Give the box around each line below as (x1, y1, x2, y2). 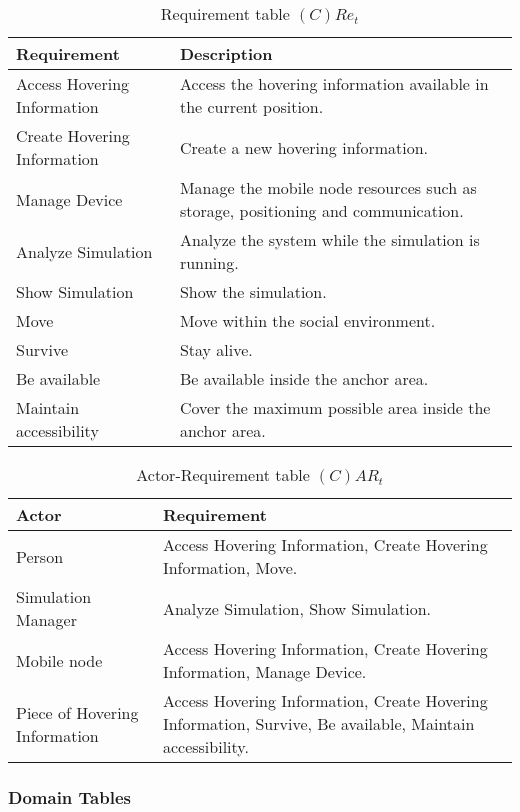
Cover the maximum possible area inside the (179, 396, 491, 419)
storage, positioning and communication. (179, 199, 464, 222)
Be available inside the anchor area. (179, 367, 429, 390)
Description (179, 42, 273, 65)
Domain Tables (8, 784, 131, 809)
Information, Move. (162, 556, 298, 579)
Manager (16, 608, 77, 631)
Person (16, 544, 64, 568)
